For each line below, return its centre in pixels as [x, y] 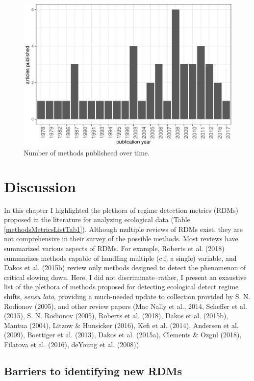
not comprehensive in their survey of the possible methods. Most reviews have [121, 239]
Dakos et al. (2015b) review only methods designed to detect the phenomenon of [125, 267]
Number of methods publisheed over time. [87, 152]
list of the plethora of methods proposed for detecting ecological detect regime [121, 287]
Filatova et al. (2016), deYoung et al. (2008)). [73, 344]
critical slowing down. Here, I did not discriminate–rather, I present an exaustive [125, 277]
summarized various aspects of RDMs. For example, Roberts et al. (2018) [114, 248]
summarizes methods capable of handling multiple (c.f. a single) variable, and [120, 258]
